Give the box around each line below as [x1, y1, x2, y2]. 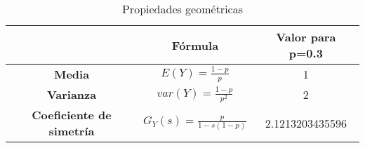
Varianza [46, 86, 97, 103]
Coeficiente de [32, 107, 112, 123]
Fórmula [171, 36, 219, 53]
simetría [48, 123, 95, 140]
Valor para [276, 29, 336, 45]
